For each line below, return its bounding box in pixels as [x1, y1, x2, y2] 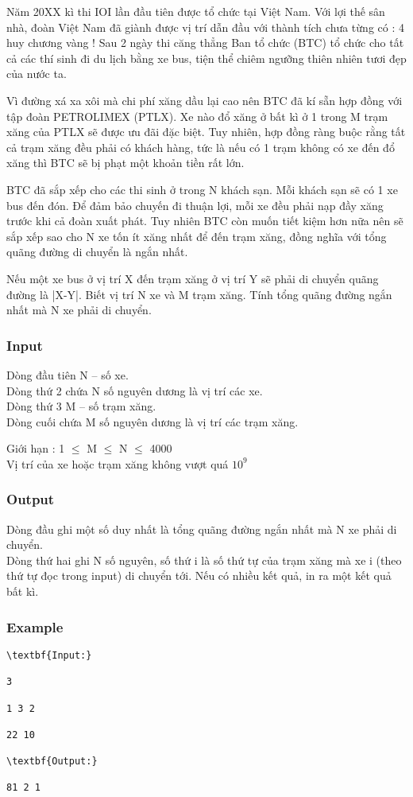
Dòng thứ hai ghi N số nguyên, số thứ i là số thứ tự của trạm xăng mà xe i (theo [6, 551, 402, 568]
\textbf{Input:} [6, 649, 92, 661]
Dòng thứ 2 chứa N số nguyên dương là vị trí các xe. [6, 382, 263, 398]
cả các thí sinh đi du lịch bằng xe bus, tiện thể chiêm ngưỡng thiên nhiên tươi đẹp [6, 49, 407, 66]
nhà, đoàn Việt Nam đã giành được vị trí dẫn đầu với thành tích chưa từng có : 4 [6, 18, 404, 35]
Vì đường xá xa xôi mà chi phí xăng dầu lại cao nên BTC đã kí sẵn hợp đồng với [6, 91, 403, 108]
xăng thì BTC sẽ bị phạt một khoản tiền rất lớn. [6, 154, 245, 171]
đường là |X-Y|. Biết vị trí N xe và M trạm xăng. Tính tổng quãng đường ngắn [6, 286, 392, 302]
